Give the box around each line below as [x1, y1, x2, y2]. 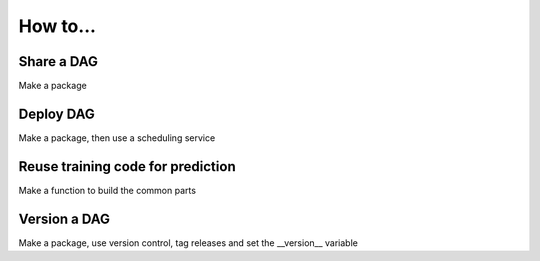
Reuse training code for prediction [18, 158, 236, 175]
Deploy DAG [18, 105, 95, 122]
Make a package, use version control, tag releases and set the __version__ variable [18, 236, 359, 249]
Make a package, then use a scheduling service [18, 131, 216, 144]
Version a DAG [18, 210, 110, 227]
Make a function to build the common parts [18, 184, 197, 196]
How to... [18, 15, 97, 37]
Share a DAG [18, 53, 99, 70]
